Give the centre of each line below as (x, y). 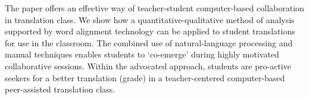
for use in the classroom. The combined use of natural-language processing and (149, 42)
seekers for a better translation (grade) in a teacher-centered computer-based (145, 77)
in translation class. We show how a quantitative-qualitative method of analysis (150, 19)
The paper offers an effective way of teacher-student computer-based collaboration (154, 8)
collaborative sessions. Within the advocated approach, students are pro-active (148, 66)
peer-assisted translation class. (60, 89)
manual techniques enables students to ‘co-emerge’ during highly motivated (142, 54)
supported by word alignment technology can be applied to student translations (150, 31)
